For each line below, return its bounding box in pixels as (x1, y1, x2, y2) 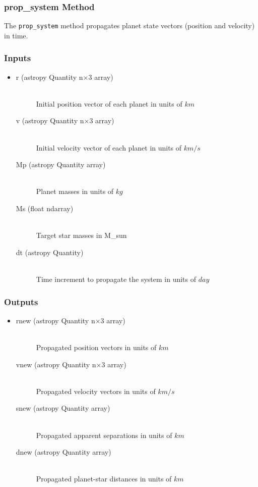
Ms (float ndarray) (16, 203, 74, 214)
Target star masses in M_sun (36, 230, 127, 240)
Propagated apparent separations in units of (36, 429, 172, 440)
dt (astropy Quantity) (16, 247, 84, 257)
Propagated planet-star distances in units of (36, 473, 172, 484)
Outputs (4, 295, 38, 308)
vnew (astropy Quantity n (16, 359, 96, 369)
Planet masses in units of (36, 186, 114, 197)
